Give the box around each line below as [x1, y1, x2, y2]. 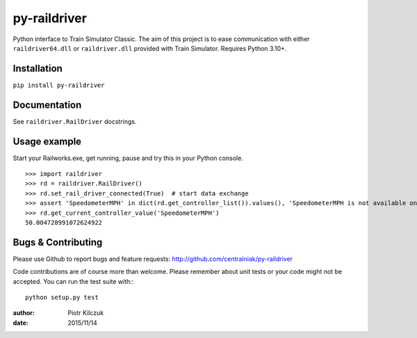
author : [13, 309, 35, 317]
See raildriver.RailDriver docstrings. [13, 117, 137, 125]
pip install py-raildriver [13, 81, 105, 89]
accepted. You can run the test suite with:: [13, 277, 134, 285]
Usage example [13, 136, 82, 147]
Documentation [13, 99, 82, 111]
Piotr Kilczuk [67, 309, 104, 317]
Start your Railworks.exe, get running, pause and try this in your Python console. [13, 154, 243, 162]
